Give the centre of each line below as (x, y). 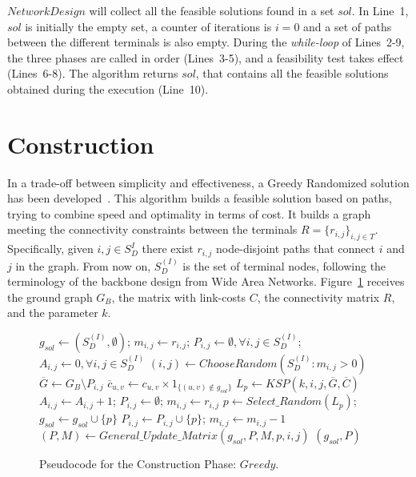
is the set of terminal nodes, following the (284, 265)
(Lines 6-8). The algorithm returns (93, 73)
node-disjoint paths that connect (296, 249)
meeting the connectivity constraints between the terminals (152, 229)
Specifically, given (50, 249)
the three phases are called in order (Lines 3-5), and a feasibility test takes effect (206, 57)
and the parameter (53, 313)
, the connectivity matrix (318, 297)
